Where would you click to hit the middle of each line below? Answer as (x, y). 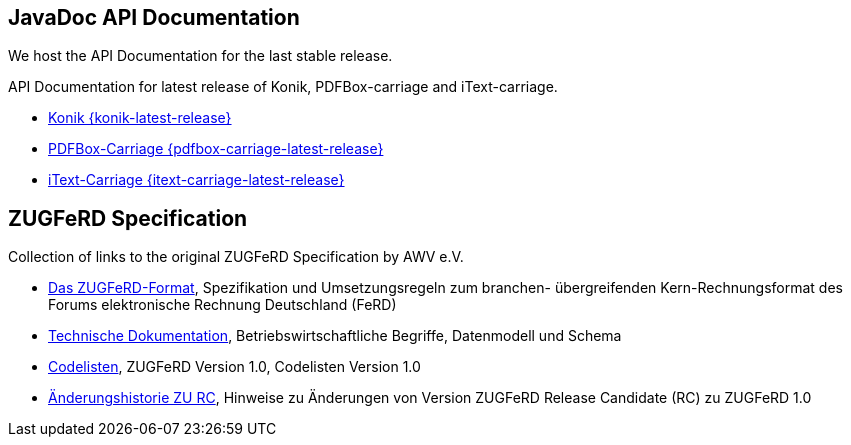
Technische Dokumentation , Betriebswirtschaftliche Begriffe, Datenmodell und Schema (335, 336)
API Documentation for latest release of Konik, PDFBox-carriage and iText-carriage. (283, 87)
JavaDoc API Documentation (154, 17)
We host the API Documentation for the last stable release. (200, 56)
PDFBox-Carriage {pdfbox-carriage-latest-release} (216, 149)
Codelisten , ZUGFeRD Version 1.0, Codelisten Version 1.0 (234, 367)
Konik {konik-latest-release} (140, 118)
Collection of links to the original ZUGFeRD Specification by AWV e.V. (236, 257)
